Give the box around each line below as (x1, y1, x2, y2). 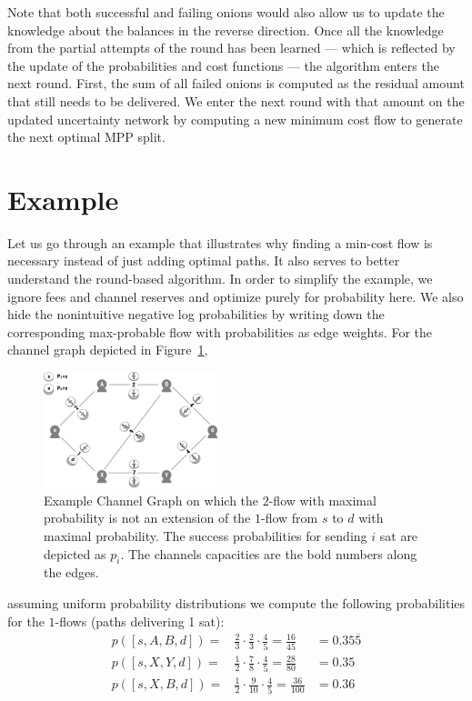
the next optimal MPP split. (7, 127, 166, 146)
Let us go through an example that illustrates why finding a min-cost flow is (7, 233, 433, 252)
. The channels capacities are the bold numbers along (120, 544, 417, 563)
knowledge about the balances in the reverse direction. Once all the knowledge (7, 20, 444, 39)
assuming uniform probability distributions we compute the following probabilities (7, 594, 466, 613)
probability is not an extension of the (44, 508, 251, 527)
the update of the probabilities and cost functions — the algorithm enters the (7, 55, 439, 75)
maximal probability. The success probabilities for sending (44, 526, 367, 546)
